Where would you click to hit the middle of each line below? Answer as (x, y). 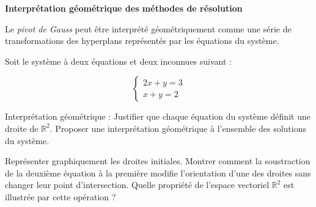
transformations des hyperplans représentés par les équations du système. (142, 41)
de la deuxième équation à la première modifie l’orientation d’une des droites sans (158, 172)
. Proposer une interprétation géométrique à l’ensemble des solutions (178, 128)
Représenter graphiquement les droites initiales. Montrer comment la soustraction (158, 161)
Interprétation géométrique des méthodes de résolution (124, 8)
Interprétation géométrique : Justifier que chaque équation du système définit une (158, 116)
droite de (22, 128)
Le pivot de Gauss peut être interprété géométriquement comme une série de (148, 28)
